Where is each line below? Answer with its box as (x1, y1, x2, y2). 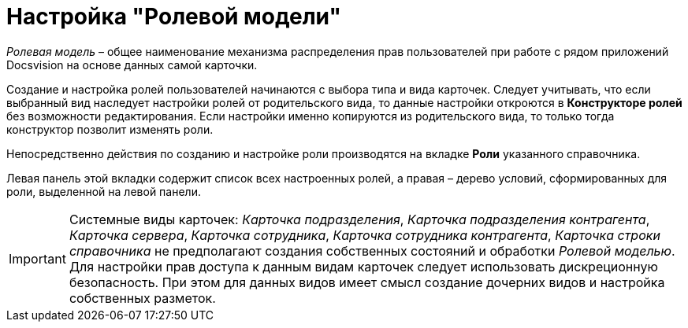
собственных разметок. (69, 289, 216, 306)
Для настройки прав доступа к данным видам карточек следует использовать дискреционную (69, 258, 658, 275)
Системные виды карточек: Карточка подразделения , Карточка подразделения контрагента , (69, 211, 650, 227)
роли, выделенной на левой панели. (6, 184, 201, 198)
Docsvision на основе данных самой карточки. (6, 57, 258, 72)
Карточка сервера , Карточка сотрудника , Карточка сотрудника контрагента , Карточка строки (69, 227, 660, 243)
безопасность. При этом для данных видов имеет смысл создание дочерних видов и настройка (69, 274, 665, 290)
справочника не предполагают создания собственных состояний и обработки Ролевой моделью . (69, 242, 675, 259)
